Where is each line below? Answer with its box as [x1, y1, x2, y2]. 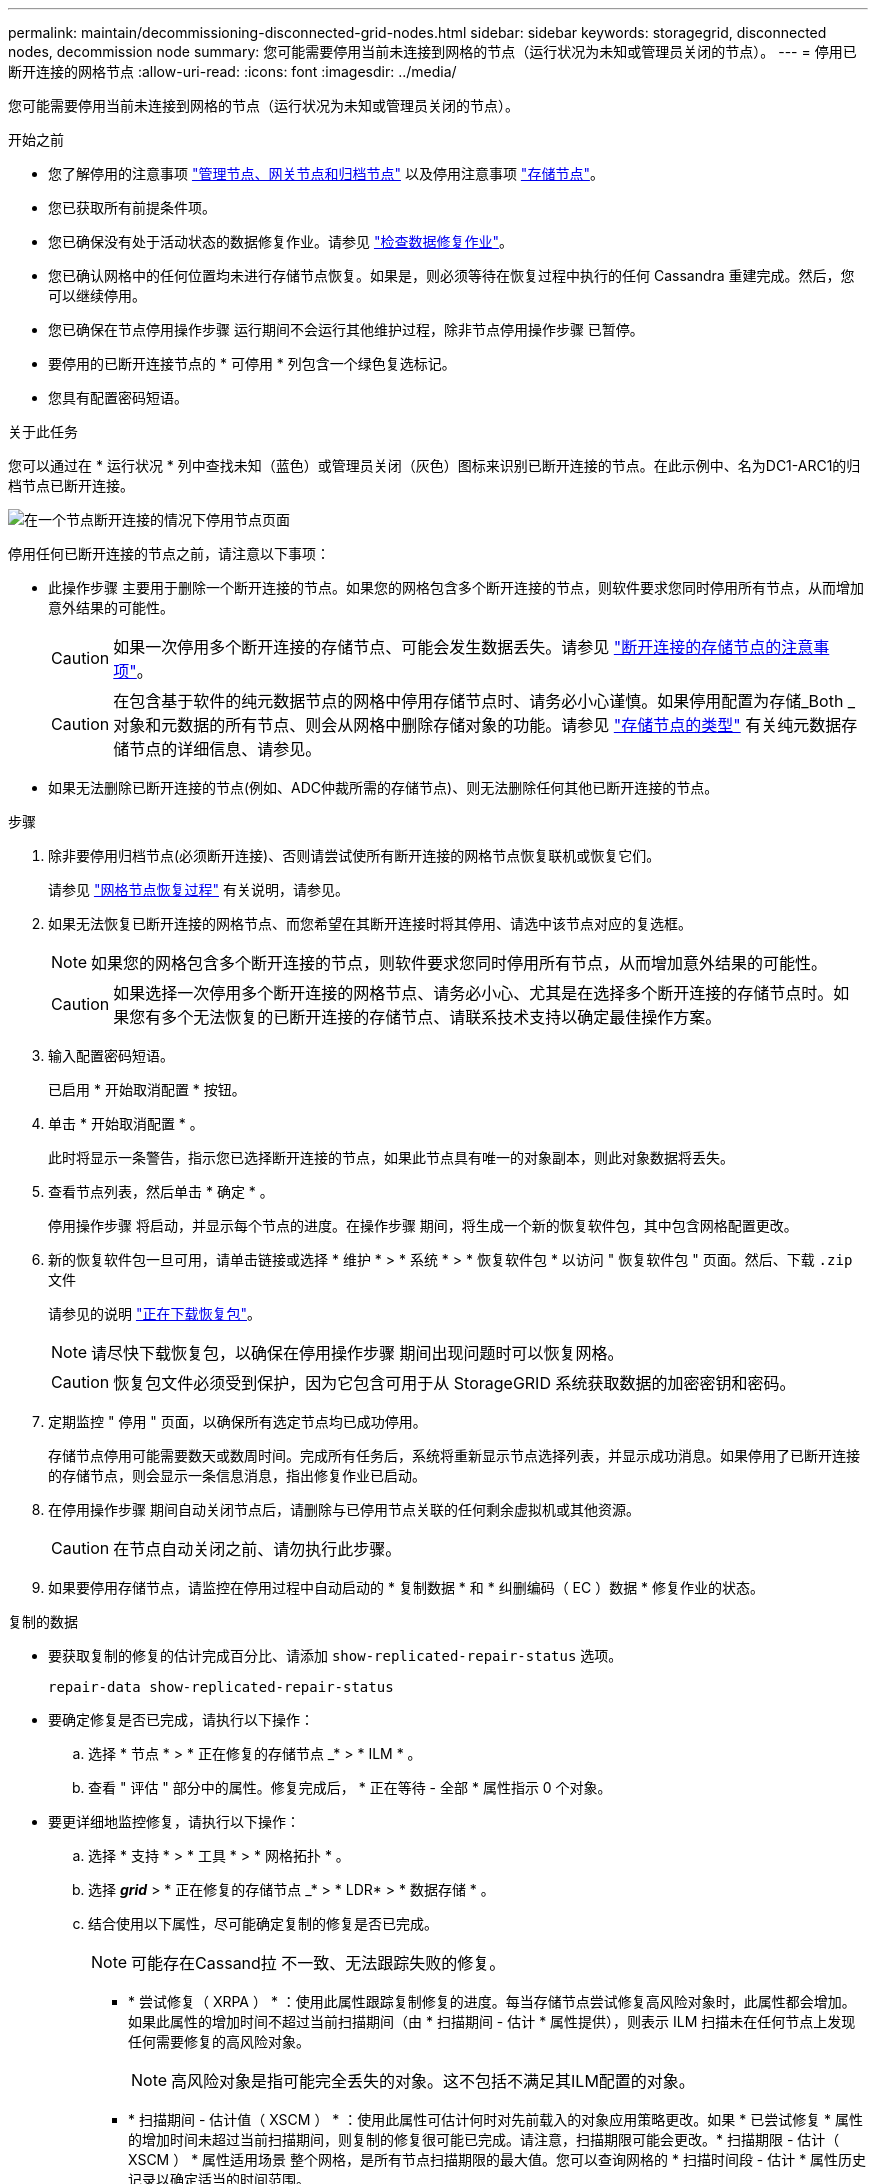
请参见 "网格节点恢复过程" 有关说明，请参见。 [48, 881, 349, 898]
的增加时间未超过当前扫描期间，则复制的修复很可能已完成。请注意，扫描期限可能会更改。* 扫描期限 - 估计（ [128, 2131, 840, 2148]
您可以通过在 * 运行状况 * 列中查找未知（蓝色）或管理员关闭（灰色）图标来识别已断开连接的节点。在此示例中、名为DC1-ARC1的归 [8, 457, 861, 474]
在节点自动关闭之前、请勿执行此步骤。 [113, 1539, 402, 1559]
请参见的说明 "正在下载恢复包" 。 [48, 1305, 261, 1322]
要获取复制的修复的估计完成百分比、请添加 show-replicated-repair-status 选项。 [48, 1647, 623, 1664]
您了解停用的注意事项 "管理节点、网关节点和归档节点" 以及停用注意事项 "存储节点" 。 [48, 165, 604, 182]
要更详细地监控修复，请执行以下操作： [48, 1813, 300, 1830]
